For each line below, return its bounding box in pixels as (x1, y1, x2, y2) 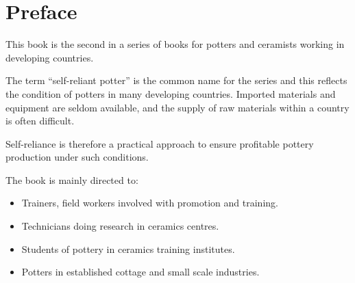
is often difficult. (5, 113, 75, 128)
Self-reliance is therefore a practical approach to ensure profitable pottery (5, 136, 314, 150)
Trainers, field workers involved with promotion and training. (21, 196, 278, 210)
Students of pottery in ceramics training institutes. (21, 241, 235, 256)
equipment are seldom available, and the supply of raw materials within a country (5, 100, 350, 114)
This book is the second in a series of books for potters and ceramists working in (5, 37, 345, 51)
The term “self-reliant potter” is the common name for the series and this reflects (5, 73, 347, 87)
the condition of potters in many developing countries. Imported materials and (5, 86, 336, 100)
